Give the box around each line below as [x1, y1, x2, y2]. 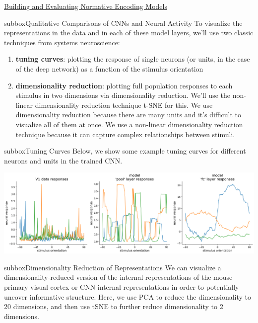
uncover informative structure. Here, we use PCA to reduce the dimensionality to [4, 291, 252, 302]
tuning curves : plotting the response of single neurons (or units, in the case [15, 54, 250, 64]
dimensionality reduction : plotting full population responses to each [15, 80, 233, 90]
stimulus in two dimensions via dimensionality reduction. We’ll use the [15, 90, 230, 100]
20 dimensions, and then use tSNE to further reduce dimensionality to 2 [4, 301, 223, 312]
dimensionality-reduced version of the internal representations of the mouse [4, 272, 233, 282]
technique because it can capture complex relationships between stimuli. [15, 129, 235, 139]
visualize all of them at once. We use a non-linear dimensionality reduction [15, 119, 243, 129]
